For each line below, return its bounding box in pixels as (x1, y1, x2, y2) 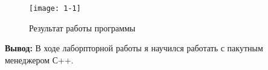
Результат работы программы (29, 21, 136, 34)
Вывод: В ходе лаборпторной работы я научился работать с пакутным (5, 42, 263, 54)
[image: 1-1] (29, 4, 81, 13)
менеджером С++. (5, 53, 74, 66)
